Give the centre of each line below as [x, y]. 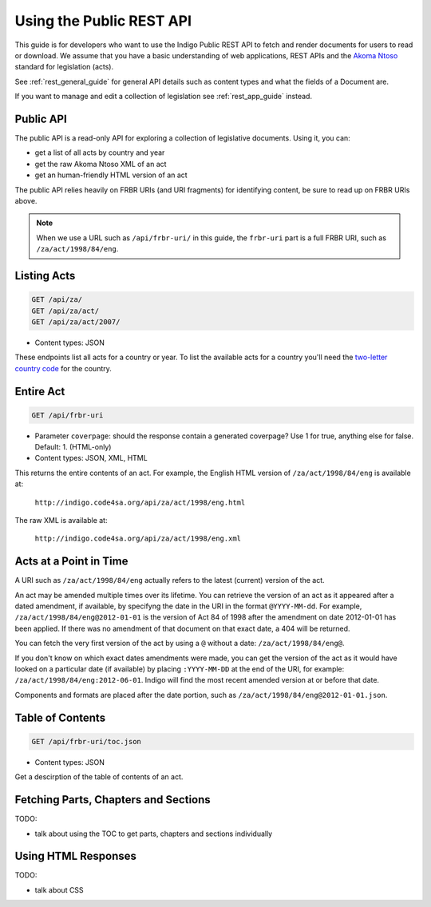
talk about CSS [59, 889]
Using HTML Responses [76, 856]
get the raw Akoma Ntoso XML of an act [101, 164]
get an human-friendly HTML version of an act [111, 175]
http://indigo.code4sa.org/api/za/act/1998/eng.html [140, 502]
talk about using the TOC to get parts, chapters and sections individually [154, 834]
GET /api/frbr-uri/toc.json [86, 741]
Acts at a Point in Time [71, 562]
